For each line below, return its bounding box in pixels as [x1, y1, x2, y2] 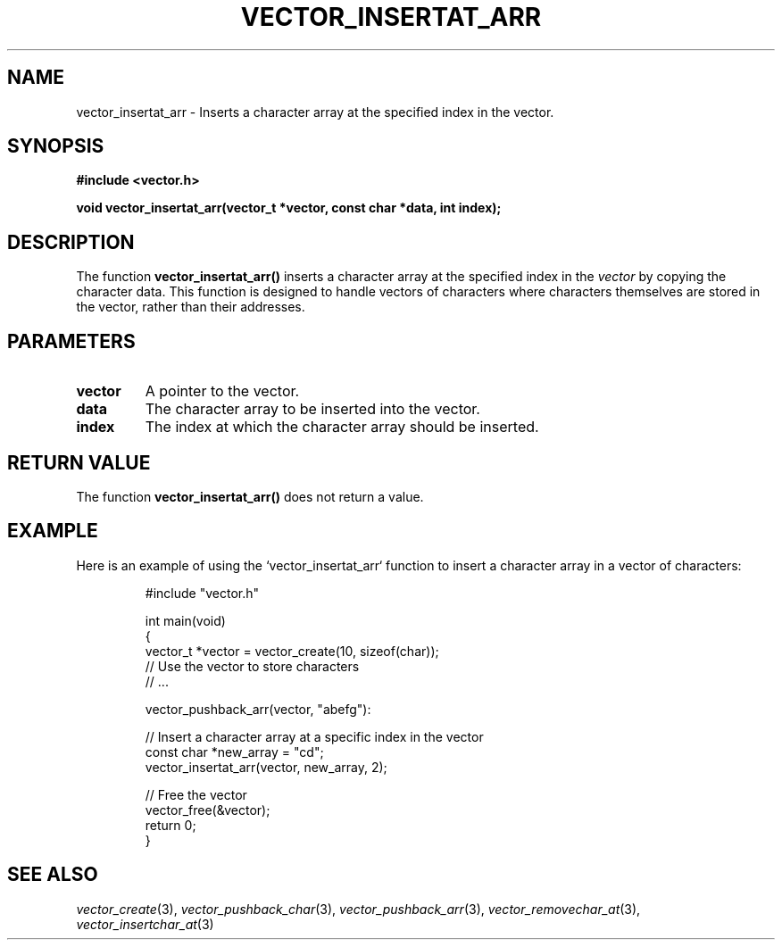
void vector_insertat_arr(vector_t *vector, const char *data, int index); [76, 200, 502, 216]
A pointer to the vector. [145, 382, 300, 401]
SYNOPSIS [7, 135, 104, 158]
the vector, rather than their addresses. [76, 299, 305, 315]
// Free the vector [145, 786, 247, 802]
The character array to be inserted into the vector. [145, 400, 480, 419]
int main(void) [145, 612, 226, 628]
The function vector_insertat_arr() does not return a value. [76, 488, 424, 504]
